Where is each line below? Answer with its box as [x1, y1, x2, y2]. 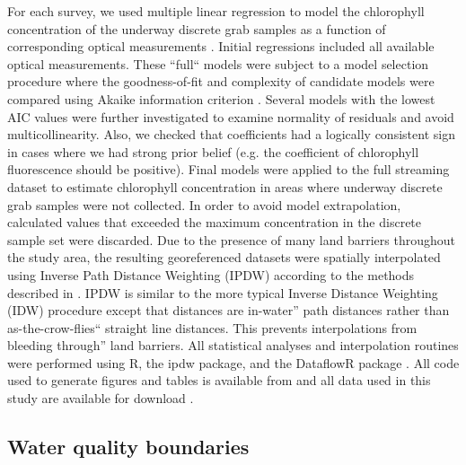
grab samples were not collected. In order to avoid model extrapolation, [7, 195, 401, 214]
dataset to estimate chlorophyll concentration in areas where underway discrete [7, 177, 443, 196]
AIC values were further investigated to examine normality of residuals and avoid [7, 107, 454, 126]
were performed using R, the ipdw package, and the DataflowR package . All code [7, 353, 460, 372]
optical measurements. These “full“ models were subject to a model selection [7, 54, 429, 73]
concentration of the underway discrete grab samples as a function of [7, 19, 386, 38]
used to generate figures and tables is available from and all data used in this [7, 371, 431, 390]
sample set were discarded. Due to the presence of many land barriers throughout [7, 230, 455, 249]
